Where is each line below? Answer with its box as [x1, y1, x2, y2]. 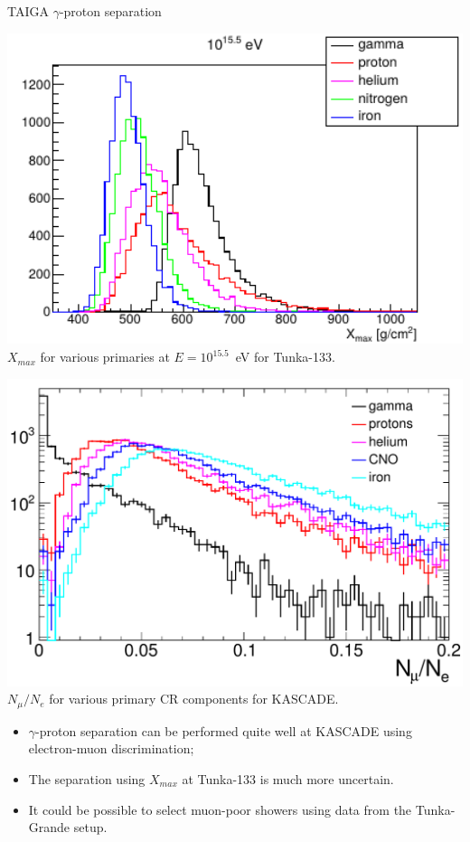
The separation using [28, 770, 146, 788]
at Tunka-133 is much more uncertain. [182, 770, 394, 788]
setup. [73, 818, 108, 837]
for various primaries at [40, 347, 170, 366]
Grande [28, 818, 70, 837]
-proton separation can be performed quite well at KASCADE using [35, 721, 412, 740]
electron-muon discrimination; [28, 739, 194, 758]
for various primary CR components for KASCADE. [49, 689, 339, 708]
